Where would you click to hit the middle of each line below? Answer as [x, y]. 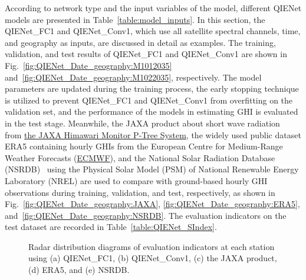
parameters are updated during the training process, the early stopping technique [152, 89]
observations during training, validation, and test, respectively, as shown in [140, 192]
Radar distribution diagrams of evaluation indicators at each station [152, 246]
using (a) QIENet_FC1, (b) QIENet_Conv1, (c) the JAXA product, [153, 258]
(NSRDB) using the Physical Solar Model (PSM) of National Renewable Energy [152, 169]
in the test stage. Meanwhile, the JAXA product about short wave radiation [142, 123]
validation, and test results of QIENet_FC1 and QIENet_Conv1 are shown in [146, 54]
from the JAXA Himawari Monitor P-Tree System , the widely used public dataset [153, 134]
